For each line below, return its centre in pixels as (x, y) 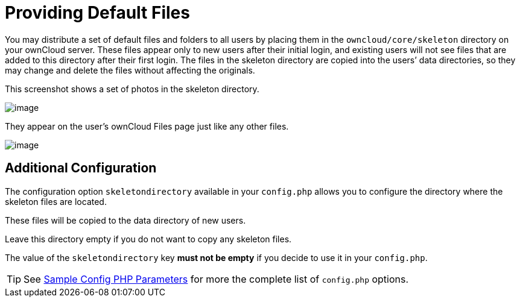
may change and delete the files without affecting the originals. (130, 70)
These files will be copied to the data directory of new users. (125, 220)
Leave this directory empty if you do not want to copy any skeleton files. (148, 239)
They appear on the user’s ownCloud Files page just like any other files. (147, 126)
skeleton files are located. (56, 201)
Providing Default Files (97, 13)
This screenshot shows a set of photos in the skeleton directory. (132, 89)
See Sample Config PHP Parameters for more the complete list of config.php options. (216, 279)
